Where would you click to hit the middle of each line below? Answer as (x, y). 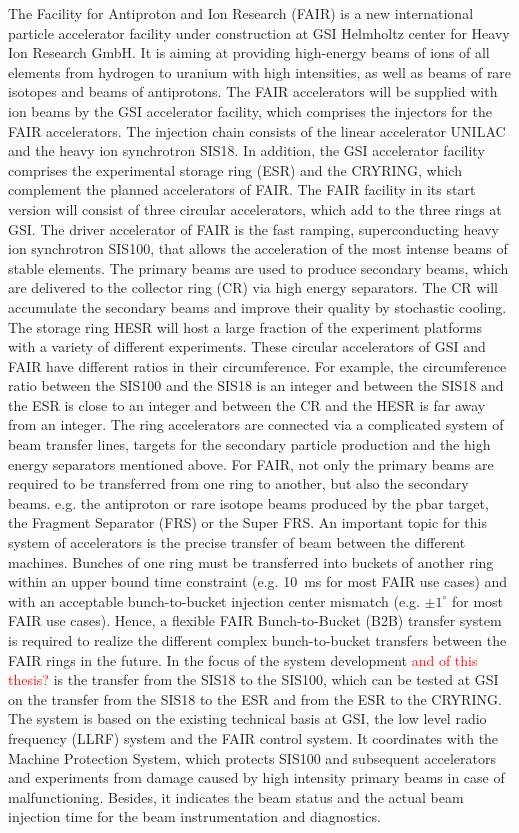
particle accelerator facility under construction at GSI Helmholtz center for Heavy (259, 32)
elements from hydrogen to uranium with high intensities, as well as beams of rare (260, 71)
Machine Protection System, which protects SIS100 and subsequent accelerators (252, 757)
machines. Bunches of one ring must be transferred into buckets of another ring (251, 561)
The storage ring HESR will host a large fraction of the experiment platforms (245, 326)
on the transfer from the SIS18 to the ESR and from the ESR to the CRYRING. (255, 698)
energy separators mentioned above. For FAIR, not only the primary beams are (251, 463)
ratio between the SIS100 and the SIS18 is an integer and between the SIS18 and (256, 385)
